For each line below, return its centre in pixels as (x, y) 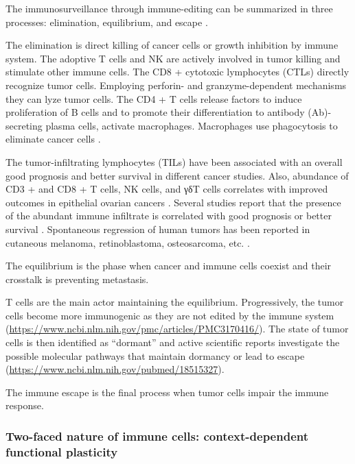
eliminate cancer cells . (53, 139)
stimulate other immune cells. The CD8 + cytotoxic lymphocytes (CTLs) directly (177, 72)
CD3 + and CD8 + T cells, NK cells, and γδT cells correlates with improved (167, 189)
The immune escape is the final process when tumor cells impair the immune (167, 392)
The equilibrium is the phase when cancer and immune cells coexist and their (169, 266)
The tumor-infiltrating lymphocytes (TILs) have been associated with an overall (174, 161)
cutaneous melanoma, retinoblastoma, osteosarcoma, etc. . (128, 242)
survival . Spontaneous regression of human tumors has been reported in (158, 229)
